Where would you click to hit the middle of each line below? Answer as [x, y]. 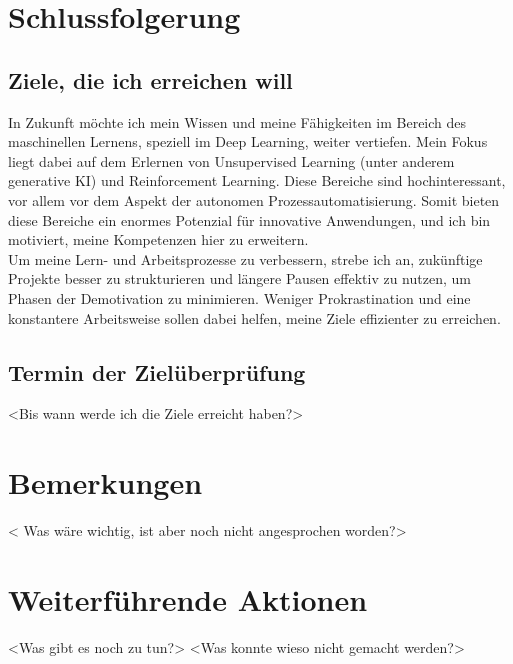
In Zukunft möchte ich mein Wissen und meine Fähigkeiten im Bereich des [237, 121]
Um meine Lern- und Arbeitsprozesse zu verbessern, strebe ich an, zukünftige [245, 258]
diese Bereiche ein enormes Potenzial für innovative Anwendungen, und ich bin [249, 219]
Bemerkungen [105, 482]
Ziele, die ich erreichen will [150, 79]
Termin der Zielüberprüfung [157, 371]
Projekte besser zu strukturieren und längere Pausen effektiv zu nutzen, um [239, 278]
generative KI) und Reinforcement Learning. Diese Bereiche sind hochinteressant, [257, 180]
